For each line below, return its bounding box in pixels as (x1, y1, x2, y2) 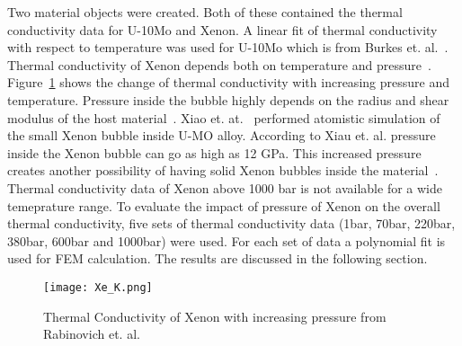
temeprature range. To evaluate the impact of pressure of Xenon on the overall (7, 196, 440, 215)
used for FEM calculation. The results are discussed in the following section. (7, 249, 428, 268)
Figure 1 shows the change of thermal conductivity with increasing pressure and (7, 73, 449, 92)
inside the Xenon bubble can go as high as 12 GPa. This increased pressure (7, 143, 422, 162)
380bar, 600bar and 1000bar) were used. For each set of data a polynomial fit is (7, 231, 446, 250)
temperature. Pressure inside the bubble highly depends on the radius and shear (7, 90, 449, 109)
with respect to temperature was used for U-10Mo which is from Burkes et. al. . (7, 38, 449, 57)
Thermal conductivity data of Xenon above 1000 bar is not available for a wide (7, 178, 442, 197)
